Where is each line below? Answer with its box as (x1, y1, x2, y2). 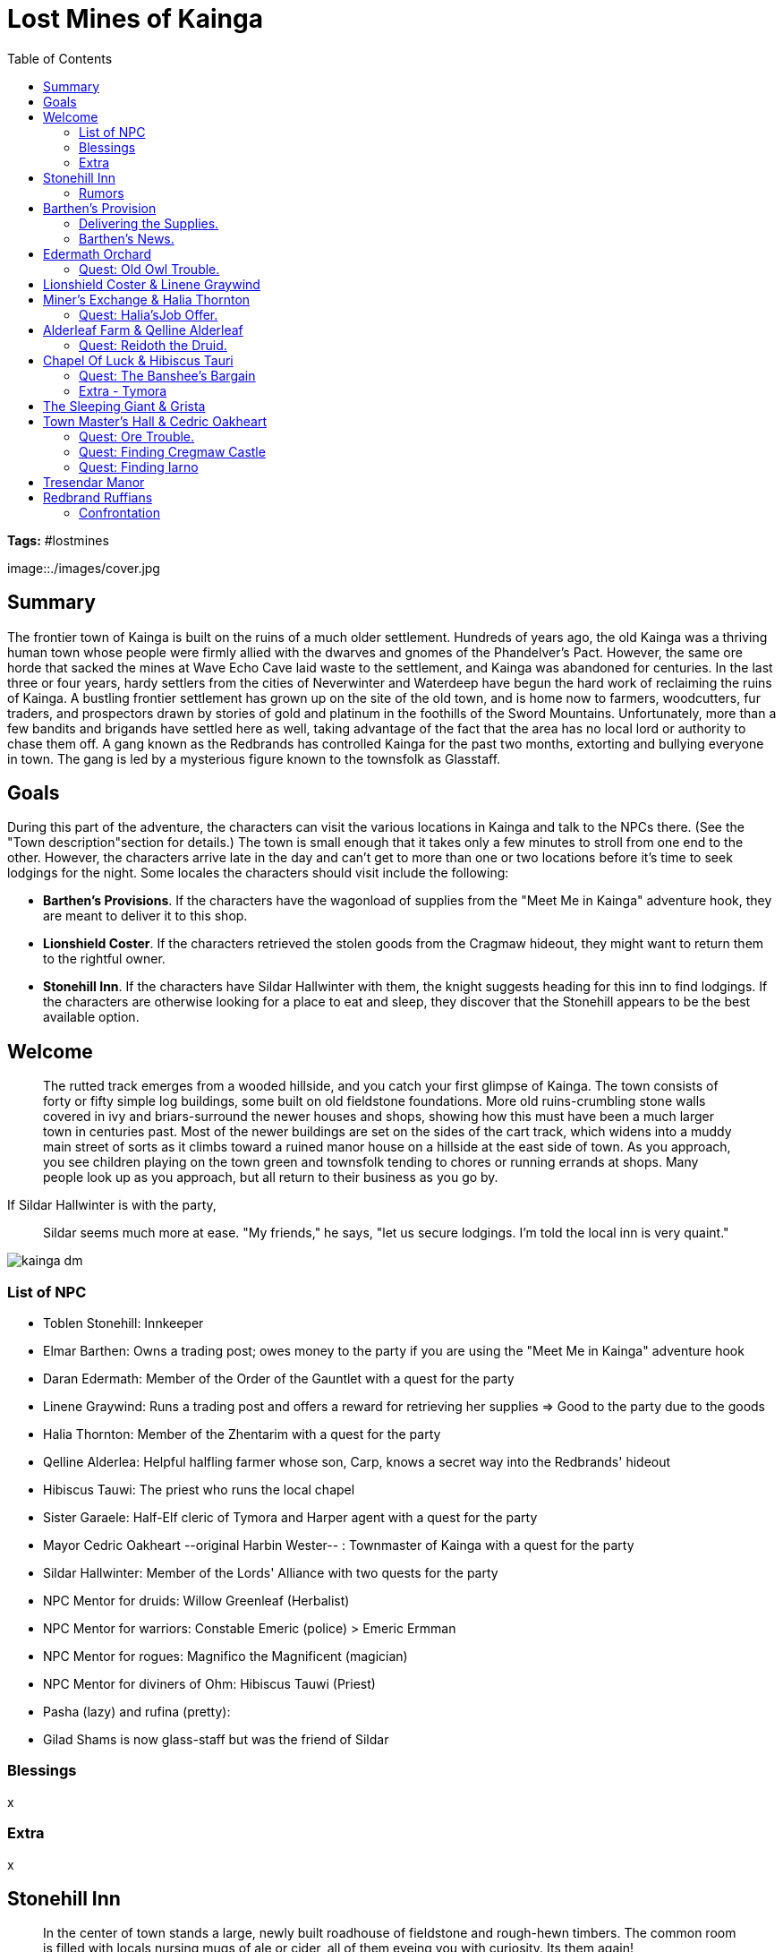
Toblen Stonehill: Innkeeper (43, 1315, 204, 1331)
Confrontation (79, 504, 160, 520)
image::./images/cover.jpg (7, 560, 160, 576)
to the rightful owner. (43, 951, 166, 967)
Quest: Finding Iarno (79, 458, 199, 475)
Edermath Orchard (43, 245, 152, 261)
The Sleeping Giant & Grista (43, 398, 206, 414)
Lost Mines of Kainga (7, 4, 263, 34)
